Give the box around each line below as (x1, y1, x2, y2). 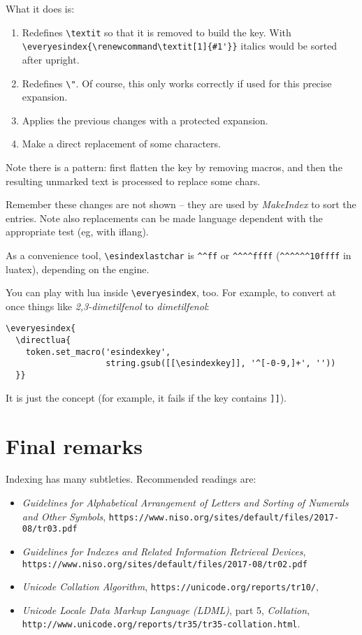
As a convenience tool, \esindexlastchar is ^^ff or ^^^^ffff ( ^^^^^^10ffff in (6, 247, 352, 262)
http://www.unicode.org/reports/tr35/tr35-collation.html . (22, 616, 301, 631)
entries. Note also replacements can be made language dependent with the (6, 210, 323, 225)
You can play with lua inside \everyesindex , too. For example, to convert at (6, 285, 336, 300)
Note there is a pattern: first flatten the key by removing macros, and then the (6, 159, 342, 174)
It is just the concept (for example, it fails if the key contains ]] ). (6, 390, 287, 404)
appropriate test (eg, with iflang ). (6, 224, 149, 239)
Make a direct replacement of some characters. (22, 136, 221, 151)
